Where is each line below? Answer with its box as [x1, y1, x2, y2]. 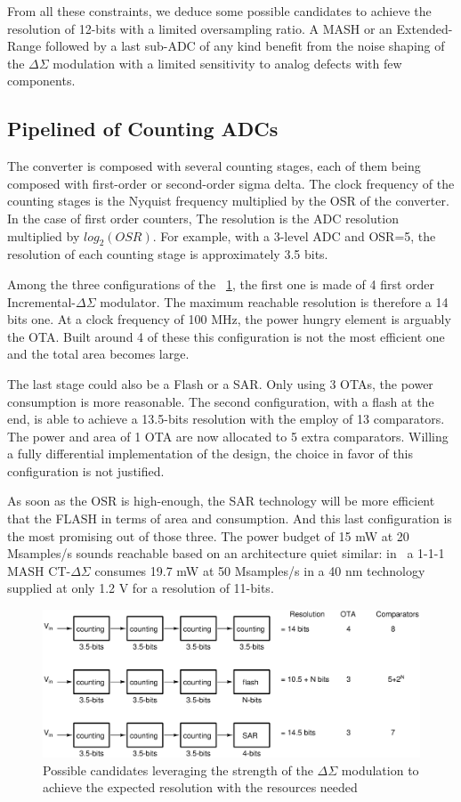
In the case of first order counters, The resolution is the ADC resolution [7, 208, 399, 227]
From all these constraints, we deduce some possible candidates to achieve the [7, 2, 432, 20]
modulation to [341, 760, 419, 779]
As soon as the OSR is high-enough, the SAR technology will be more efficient [7, 491, 435, 510]
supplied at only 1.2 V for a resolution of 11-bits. [7, 579, 274, 597]
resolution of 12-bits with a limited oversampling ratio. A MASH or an [7, 19, 392, 37]
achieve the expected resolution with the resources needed [43, 778, 358, 797]
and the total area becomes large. [7, 344, 190, 363]
